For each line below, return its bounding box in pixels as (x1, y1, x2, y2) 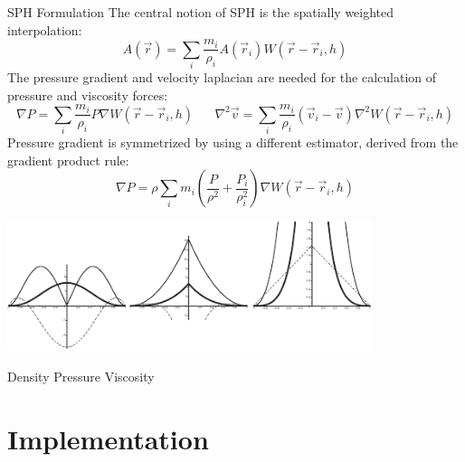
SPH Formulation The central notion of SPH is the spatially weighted (7, 3, 394, 21)
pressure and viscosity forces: (7, 85, 168, 104)
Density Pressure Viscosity (7, 367, 155, 386)
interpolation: (7, 20, 82, 39)
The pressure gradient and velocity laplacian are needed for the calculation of (7, 67, 437, 86)
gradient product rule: (7, 150, 129, 169)
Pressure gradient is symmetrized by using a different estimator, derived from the (7, 132, 459, 151)
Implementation (7, 420, 209, 457)
